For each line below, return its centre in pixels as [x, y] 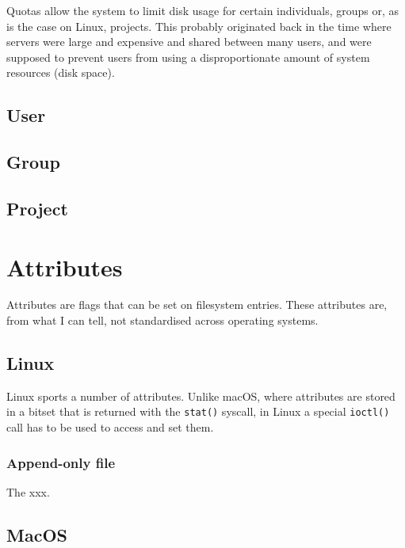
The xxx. [28, 491]
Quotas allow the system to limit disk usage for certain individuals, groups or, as [203, 10]
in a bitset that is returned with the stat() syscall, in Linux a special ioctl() [198, 411]
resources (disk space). [61, 72]
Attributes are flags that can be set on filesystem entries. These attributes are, [197, 304]
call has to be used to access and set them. [110, 427]
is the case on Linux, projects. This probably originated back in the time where [199, 26]
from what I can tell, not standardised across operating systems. [162, 320]
